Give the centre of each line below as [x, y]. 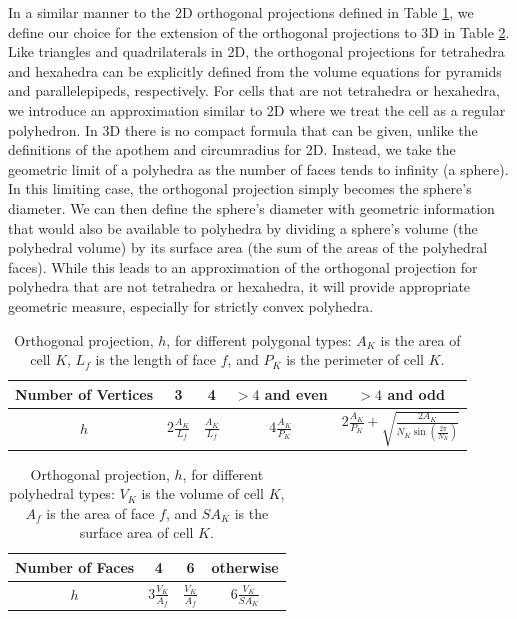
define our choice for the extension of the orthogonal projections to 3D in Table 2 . [259, 31]
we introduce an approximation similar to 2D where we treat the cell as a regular [257, 109]
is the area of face [100, 512]
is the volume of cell [202, 493]
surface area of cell [136, 532]
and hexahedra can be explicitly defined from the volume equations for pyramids [255, 70]
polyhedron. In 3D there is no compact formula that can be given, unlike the [243, 129]
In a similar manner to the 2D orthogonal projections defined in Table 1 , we [241, 12]
